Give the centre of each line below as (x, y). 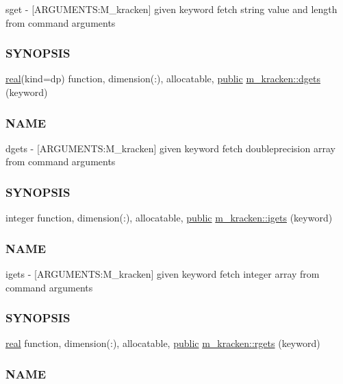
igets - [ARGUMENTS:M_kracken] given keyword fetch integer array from (163, 274)
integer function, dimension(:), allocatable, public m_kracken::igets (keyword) (169, 218)
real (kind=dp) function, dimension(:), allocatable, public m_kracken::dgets (163, 79)
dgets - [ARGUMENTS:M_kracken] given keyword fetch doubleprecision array (170, 148)
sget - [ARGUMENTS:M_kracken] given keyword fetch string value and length (171, 9)
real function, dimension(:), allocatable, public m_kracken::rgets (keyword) (163, 343)
